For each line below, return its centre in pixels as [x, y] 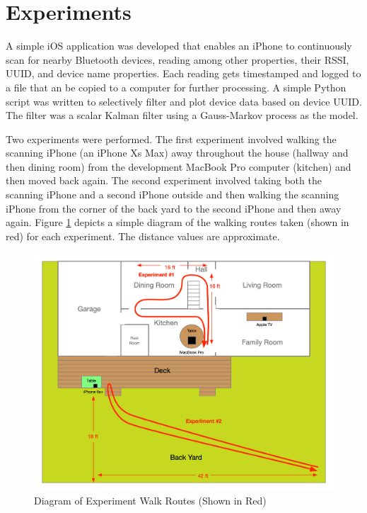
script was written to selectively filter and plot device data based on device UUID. [184, 101]
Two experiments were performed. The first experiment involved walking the [171, 139]
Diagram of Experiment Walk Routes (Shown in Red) [150, 501]
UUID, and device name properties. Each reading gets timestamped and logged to [183, 73]
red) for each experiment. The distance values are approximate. [143, 236]
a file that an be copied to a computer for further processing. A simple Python [176, 87]
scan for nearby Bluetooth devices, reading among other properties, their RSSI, [177, 59]
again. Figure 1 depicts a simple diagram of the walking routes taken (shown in [177, 222]
